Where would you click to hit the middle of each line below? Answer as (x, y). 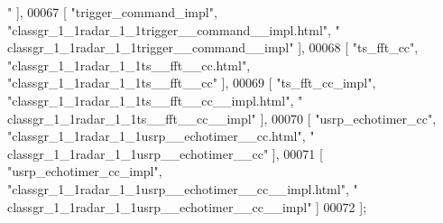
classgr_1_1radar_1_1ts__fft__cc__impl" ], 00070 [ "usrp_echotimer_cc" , (222, 118)
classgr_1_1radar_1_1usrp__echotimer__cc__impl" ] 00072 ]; (187, 206)
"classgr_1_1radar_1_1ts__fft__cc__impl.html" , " (155, 100)
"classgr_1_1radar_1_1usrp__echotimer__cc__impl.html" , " (183, 188)
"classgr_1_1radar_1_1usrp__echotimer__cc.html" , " (161, 136)
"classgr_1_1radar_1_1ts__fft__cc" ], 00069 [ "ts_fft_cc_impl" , (192, 83)
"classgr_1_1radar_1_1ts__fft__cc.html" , (129, 65)
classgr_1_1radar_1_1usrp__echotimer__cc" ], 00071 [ (165, 153)
